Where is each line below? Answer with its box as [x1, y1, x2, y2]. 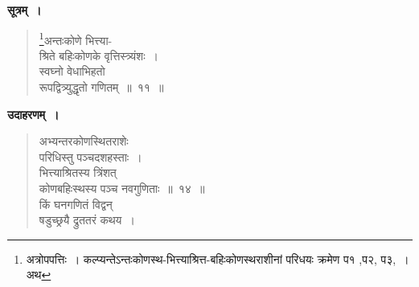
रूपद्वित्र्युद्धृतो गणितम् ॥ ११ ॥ [39, 79, 164, 96]
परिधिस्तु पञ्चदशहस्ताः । [39, 148, 142, 165]
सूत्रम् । [7, 2, 42, 18]
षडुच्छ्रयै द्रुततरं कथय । [39, 211, 135, 228]
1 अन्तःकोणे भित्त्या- [39, 29, 113, 48]
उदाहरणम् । [7, 105, 60, 122]
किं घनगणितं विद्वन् [39, 195, 113, 212]
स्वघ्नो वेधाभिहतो [39, 63, 105, 80]
